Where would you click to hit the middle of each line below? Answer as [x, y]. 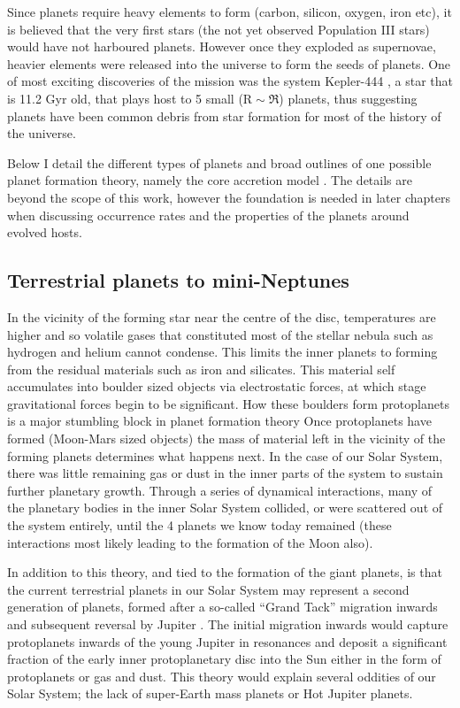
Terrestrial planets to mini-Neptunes [178, 280]
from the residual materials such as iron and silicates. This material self [201, 369]
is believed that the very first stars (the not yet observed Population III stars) [218, 29]
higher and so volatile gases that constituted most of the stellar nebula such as [220, 334]
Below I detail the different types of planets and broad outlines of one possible [219, 162]
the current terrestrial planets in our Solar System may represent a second [208, 589]
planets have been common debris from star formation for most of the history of [224, 115]
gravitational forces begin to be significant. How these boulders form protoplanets [228, 403]
